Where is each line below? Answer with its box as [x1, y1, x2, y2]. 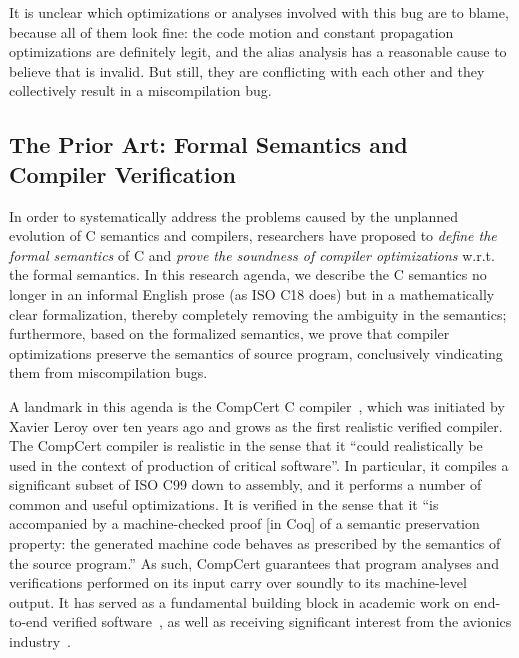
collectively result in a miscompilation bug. [9, 80, 272, 101]
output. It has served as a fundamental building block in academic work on [9, 591, 469, 612]
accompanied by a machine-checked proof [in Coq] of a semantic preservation [9, 513, 480, 534]
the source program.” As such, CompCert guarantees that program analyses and [9, 552, 499, 573]
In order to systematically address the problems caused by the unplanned [9, 205, 459, 226]
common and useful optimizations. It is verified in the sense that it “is [9, 493, 439, 514]
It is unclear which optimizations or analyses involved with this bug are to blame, [9, 2, 509, 22]
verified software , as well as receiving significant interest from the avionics [52, 611, 512, 632]
